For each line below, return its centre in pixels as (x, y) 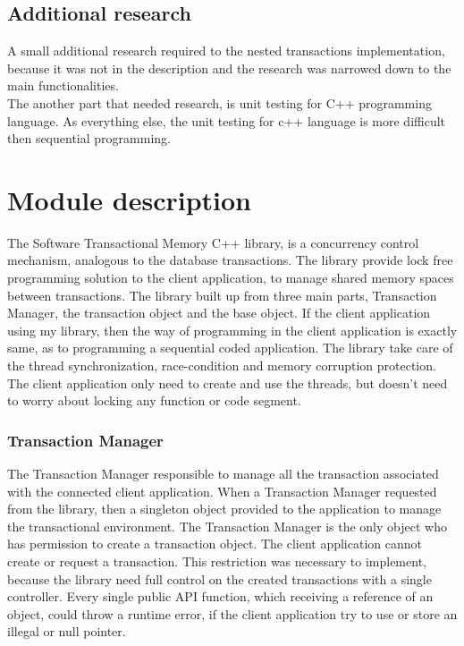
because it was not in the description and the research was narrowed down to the (229, 68)
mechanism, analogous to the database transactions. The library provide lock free (230, 260)
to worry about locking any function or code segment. (154, 400)
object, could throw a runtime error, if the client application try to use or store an (232, 613)
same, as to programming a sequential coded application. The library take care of (230, 348)
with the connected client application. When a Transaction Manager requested (222, 491)
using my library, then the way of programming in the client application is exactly (232, 330)
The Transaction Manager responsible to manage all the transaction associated (223, 474)
